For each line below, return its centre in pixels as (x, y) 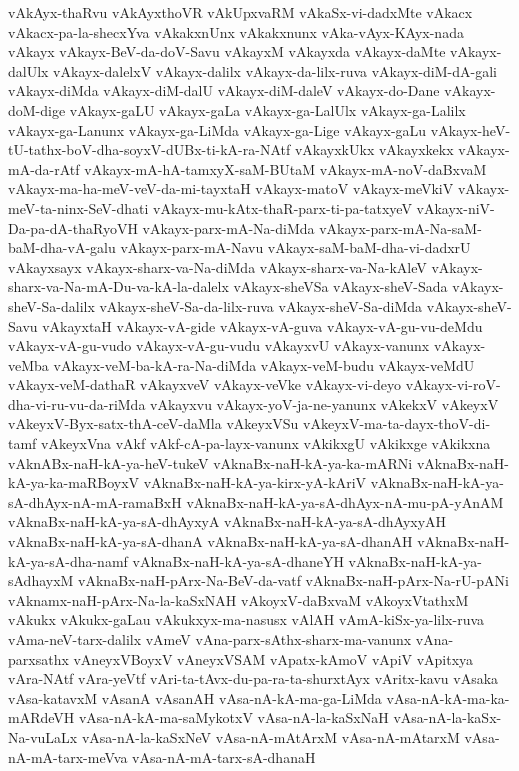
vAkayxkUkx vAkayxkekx (374, 149)
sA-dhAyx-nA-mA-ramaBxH (95, 501)
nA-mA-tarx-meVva (68, 756)
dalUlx (28, 70)
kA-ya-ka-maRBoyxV (74, 482)
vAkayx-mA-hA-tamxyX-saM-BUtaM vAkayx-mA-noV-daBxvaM (285, 168)
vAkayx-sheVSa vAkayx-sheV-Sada (340, 286)
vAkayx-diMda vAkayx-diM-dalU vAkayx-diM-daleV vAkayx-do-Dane (224, 90)
